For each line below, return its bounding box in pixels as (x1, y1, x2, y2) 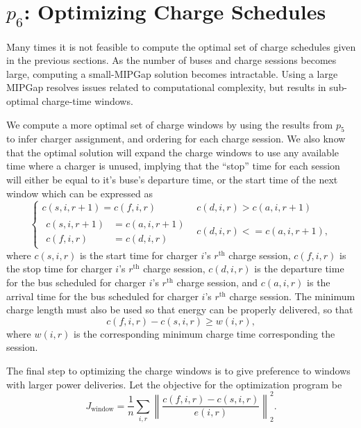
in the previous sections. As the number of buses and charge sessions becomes (6, 53, 337, 67)
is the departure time (254, 261, 344, 276)
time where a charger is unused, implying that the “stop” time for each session (6, 158, 340, 173)
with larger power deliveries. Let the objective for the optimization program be (6, 377, 342, 391)
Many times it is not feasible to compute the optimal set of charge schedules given (6, 39, 356, 53)
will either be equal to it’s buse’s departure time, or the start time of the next (6, 172, 338, 187)
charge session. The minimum (229, 288, 355, 303)
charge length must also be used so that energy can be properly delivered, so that (6, 302, 353, 317)
